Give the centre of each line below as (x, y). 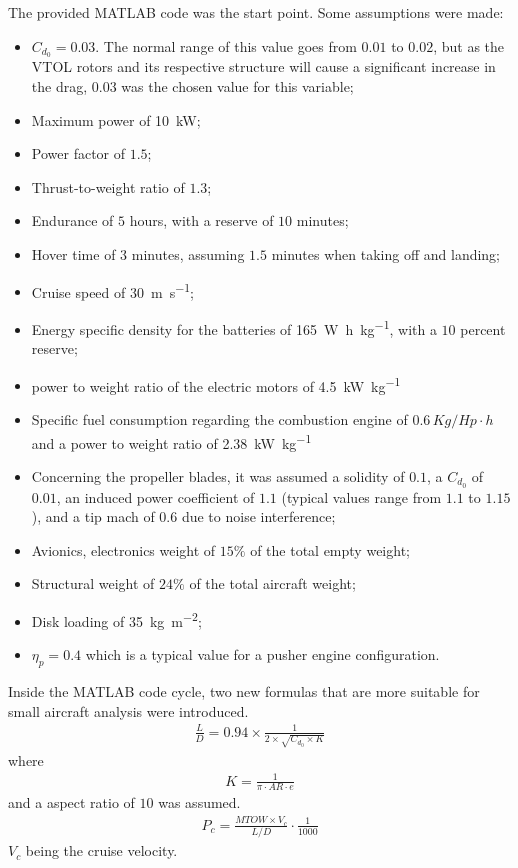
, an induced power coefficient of (155, 496)
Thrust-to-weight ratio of (108, 186)
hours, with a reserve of (201, 220)
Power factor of (78, 153)
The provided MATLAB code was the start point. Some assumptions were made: (256, 12)
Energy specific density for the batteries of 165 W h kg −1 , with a (234, 327)
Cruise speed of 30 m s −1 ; (112, 290)
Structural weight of (93, 583)
